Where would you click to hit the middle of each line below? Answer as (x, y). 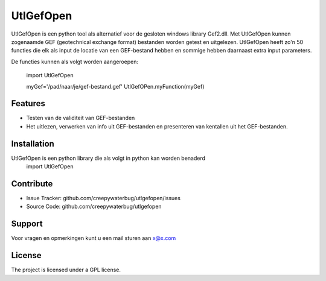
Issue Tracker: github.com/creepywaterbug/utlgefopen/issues (104, 198)
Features (28, 103)
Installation (33, 144)
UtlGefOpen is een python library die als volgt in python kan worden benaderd (108, 158)
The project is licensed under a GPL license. (66, 270)
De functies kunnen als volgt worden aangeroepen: (75, 62)
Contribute (32, 184)
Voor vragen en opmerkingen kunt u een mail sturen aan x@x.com (94, 238)
